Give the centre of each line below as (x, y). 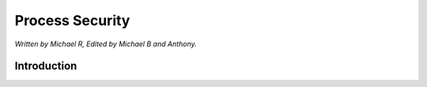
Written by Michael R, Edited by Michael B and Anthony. (106, 44)
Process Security (72, 20)
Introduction (46, 66)
